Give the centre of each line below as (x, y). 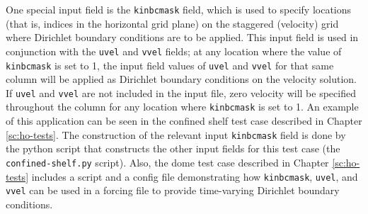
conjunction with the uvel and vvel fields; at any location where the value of (174, 51)
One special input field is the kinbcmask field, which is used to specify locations (179, 9)
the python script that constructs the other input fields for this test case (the (173, 148)
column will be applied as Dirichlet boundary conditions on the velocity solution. (182, 79)
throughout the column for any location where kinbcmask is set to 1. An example (182, 107)
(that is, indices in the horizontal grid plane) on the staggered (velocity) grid (172, 23)
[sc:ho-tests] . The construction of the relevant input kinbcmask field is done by (176, 134)
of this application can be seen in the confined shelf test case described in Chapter (184, 121)
